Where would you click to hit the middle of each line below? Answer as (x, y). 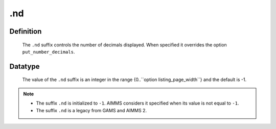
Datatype (25, 66)
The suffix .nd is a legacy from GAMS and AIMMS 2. (91, 110)
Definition (26, 31)
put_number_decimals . (49, 51)
